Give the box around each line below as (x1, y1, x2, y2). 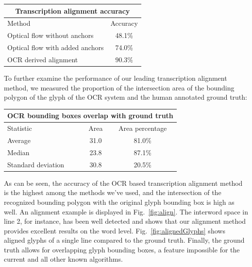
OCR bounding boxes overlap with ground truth (7, 110, 173, 121)
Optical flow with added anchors (7, 42, 104, 53)
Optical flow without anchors (7, 30, 94, 40)
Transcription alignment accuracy (15, 5, 130, 16)
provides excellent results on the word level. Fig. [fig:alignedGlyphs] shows (4, 225, 225, 235)
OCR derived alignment (7, 54, 78, 64)
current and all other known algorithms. (4, 254, 123, 264)
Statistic (7, 123, 32, 133)
